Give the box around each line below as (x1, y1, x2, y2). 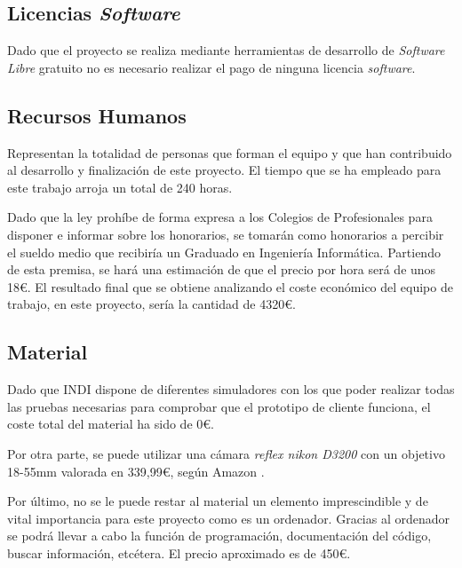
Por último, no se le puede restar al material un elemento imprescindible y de (7, 492, 428, 510)
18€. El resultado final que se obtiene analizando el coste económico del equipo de (7, 277, 453, 296)
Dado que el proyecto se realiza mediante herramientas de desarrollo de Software (7, 41, 445, 59)
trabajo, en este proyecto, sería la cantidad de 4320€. (7, 295, 296, 313)
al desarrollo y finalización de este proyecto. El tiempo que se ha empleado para (7, 161, 442, 179)
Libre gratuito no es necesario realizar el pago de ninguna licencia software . (7, 58, 416, 76)
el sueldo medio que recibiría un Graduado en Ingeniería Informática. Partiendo (7, 242, 441, 261)
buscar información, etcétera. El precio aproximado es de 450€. (7, 543, 351, 562)
